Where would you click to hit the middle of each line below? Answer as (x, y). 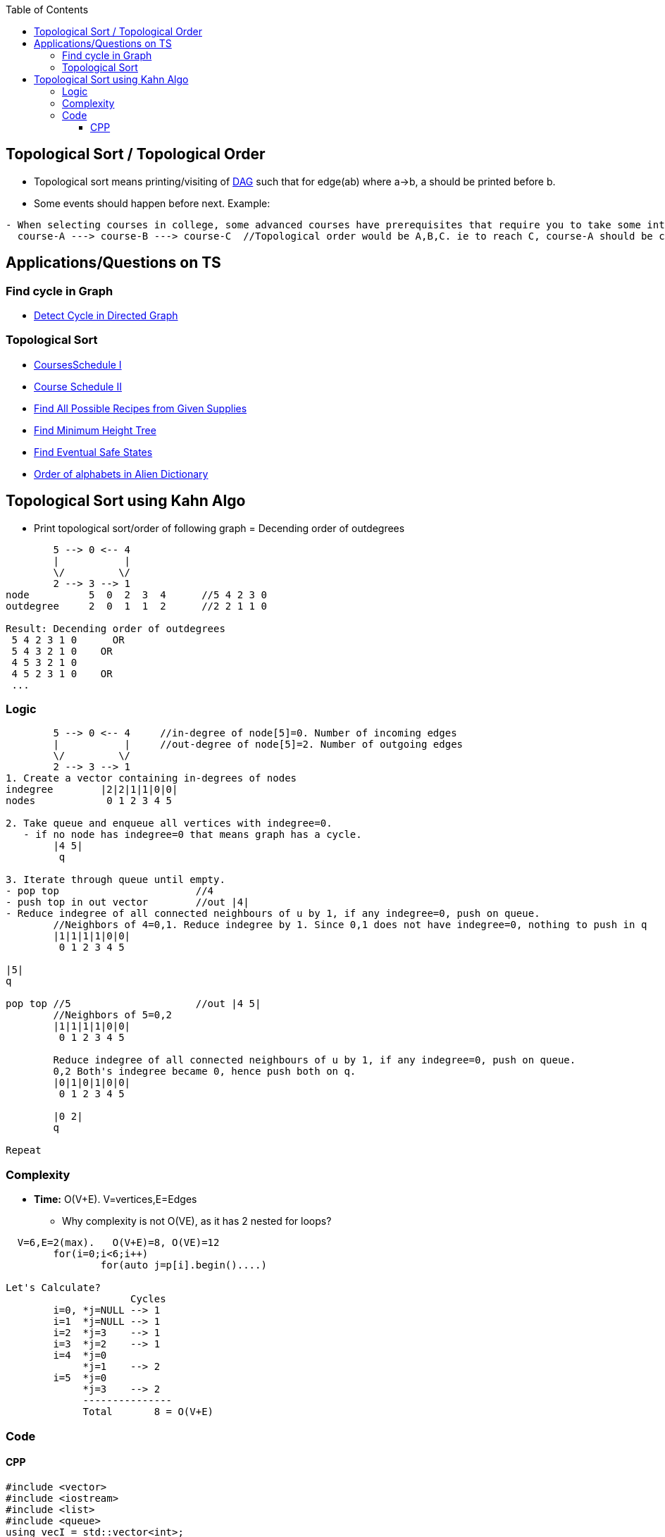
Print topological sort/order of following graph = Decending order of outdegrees (219, 528)
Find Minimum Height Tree (95, 430)
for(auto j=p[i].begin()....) (184, 1265)
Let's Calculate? (53, 1288)
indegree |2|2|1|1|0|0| (92, 790)
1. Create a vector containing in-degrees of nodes (151, 778)
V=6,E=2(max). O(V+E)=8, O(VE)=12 (118, 1243)
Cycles (148, 1299)
